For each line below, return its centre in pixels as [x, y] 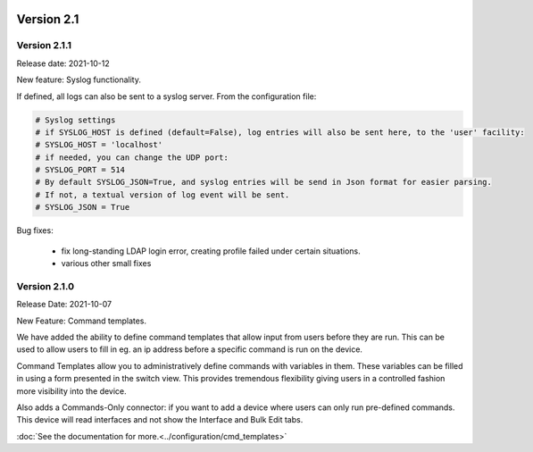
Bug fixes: [35, 230]
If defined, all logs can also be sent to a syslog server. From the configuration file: [167, 96]
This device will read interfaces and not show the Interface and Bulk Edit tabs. [160, 420]
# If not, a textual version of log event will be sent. [162, 195]
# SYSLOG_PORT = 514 [80, 170]
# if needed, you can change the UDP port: [132, 157]
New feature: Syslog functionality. [79, 80]
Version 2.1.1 [44, 46]
